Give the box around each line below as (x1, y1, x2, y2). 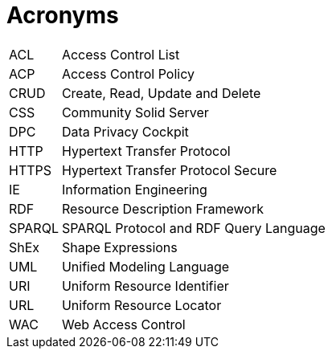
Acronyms (6, 2, 119, 29)
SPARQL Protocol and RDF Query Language (61, 219, 326, 236)
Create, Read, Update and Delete (61, 84, 261, 101)
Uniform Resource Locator (61, 296, 222, 313)
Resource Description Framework (61, 200, 264, 217)
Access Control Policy (61, 65, 195, 82)
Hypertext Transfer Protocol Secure (61, 161, 277, 178)
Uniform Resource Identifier (61, 277, 229, 294)
